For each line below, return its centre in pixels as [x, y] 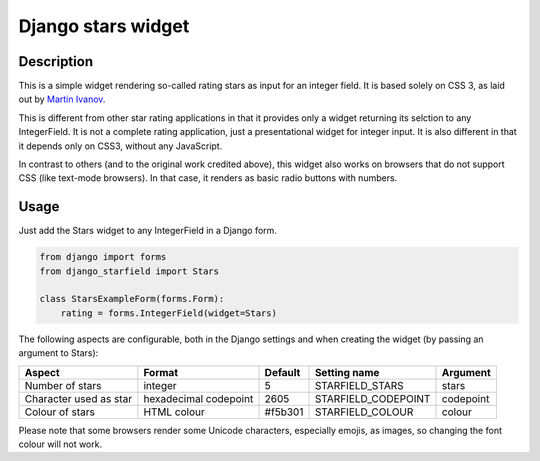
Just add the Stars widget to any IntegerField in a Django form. [147, 231]
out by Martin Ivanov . [62, 99]
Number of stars [63, 385]
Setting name [347, 372]
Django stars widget [104, 26]
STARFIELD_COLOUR [364, 412]
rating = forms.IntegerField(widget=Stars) [168, 313]
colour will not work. [60, 444]
